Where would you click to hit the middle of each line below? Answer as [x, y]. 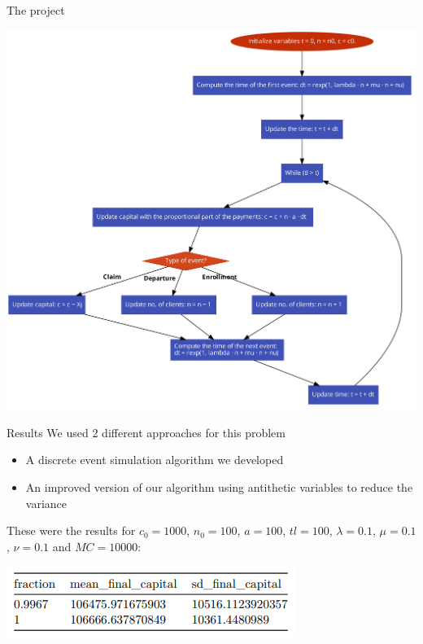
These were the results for [71, 530]
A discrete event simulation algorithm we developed [155, 460]
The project [36, 10]
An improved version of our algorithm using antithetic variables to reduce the [219, 486]
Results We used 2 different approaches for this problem [146, 432]
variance [46, 503]
